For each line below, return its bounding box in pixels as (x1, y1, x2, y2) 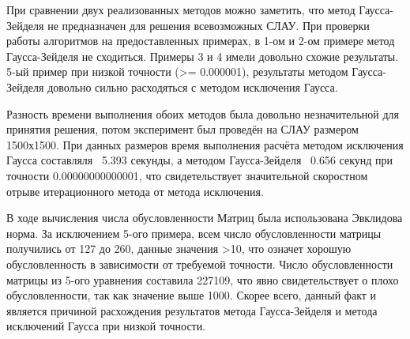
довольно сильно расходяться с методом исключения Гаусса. (47, 78, 338, 95)
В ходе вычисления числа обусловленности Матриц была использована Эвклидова (6, 209, 403, 226)
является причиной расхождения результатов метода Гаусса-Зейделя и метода (6, 302, 378, 318)
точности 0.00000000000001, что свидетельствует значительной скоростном (6, 167, 368, 183)
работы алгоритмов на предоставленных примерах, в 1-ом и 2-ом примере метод (6, 32, 395, 49)
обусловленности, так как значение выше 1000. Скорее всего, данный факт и (6, 287, 377, 303)
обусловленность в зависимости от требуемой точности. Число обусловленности (6, 255, 393, 272)
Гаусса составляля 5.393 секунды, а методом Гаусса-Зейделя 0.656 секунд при (6, 152, 393, 168)
